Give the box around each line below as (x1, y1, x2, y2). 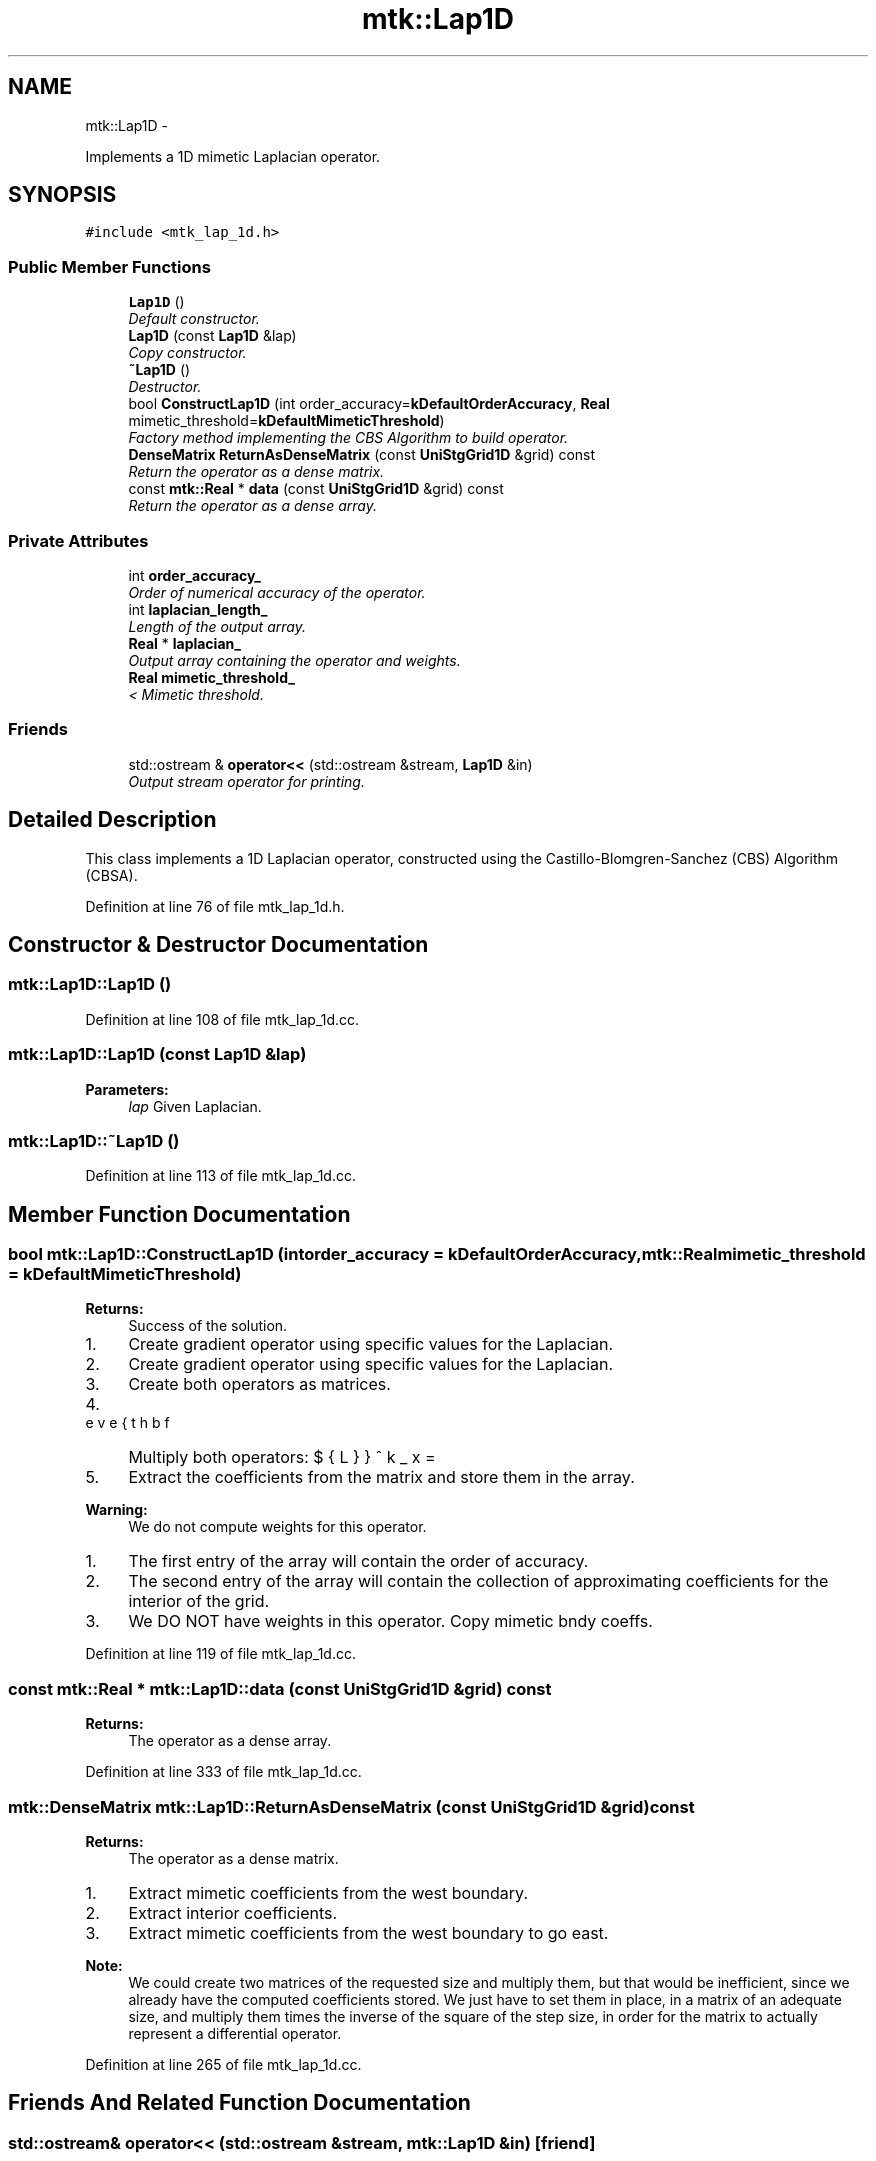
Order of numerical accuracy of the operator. (128, 583, 426, 601)
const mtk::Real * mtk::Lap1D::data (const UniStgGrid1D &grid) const (8, 1678, 552, 1699)
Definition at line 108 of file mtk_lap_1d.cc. (85, 1010, 360, 1028)
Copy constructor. (128, 344, 247, 362)
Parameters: (85, 1080, 169, 1098)
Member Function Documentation (8, 1201, 351, 1227)
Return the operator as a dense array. (128, 497, 378, 515)
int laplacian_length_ (128, 600, 268, 618)
